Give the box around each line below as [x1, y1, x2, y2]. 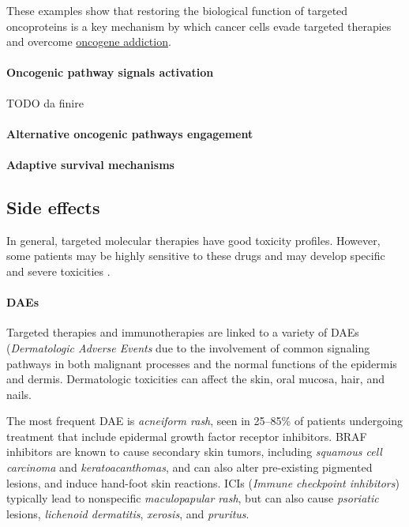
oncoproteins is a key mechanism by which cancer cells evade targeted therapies [6, 17, 392, 34]
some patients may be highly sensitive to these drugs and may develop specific [6, 247, 385, 264]
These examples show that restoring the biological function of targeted [6, 2, 348, 18]
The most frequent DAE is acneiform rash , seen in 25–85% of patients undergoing [6, 412, 403, 429]
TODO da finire [6, 94, 84, 111]
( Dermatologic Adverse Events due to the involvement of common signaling [6, 339, 370, 356]
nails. [6, 386, 32, 402]
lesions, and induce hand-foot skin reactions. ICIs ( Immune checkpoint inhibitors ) [6, 474, 400, 491]
